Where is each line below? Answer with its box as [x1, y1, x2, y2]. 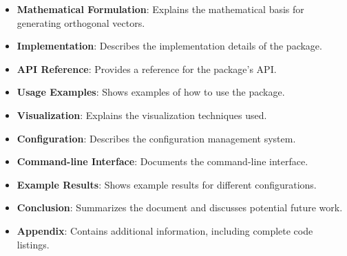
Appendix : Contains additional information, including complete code [17, 223, 313, 237]
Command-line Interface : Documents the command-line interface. [17, 154, 308, 169]
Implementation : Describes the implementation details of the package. [17, 39, 322, 53]
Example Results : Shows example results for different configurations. [17, 177, 317, 191]
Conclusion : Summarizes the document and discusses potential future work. [17, 200, 343, 215]
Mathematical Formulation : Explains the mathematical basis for [17, 2, 304, 16]
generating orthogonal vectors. [17, 15, 145, 30]
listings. [17, 237, 50, 251]
